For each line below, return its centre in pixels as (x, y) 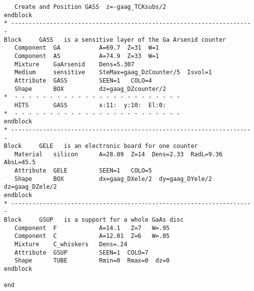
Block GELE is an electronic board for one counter (101, 146)
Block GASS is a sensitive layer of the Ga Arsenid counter (115, 40)
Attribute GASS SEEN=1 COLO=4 (83, 80)
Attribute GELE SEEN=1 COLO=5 (83, 171)
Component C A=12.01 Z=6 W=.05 (92, 236)
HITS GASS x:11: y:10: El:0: (90, 105)
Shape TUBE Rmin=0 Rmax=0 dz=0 (92, 261)
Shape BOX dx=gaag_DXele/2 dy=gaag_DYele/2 (113, 179)
